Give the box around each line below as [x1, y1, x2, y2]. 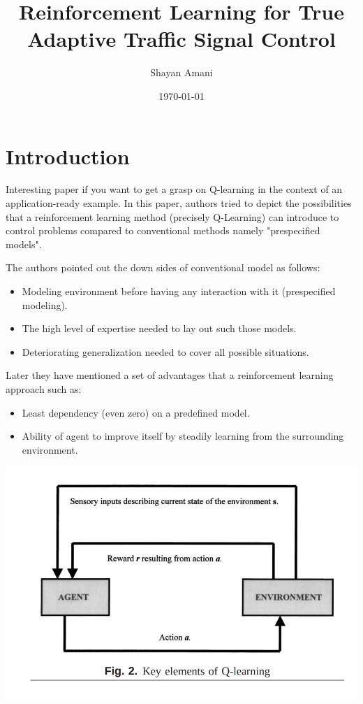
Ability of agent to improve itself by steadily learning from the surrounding [22, 429, 344, 443]
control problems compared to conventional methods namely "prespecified [6, 223, 320, 238]
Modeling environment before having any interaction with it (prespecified [22, 284, 336, 298]
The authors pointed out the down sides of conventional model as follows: [6, 260, 320, 275]
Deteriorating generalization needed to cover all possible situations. [22, 344, 309, 359]
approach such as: [6, 381, 82, 396]
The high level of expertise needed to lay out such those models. [22, 321, 297, 336]
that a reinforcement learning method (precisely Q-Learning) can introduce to [6, 209, 339, 224]
